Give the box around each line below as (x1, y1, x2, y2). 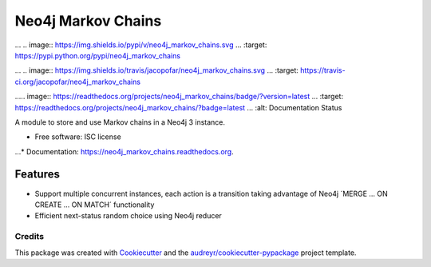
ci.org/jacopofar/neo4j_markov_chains (14, 77, 141, 86)
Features (14, 168, 60, 181)
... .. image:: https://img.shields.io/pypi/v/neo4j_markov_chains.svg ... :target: (14, 40, 267, 50)
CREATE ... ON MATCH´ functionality (34, 200, 155, 209)
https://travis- (300, 66, 346, 75)
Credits (14, 231, 44, 242)
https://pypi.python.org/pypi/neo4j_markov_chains (14, 50, 181, 60)
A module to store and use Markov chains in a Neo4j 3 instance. (14, 117, 226, 127)
